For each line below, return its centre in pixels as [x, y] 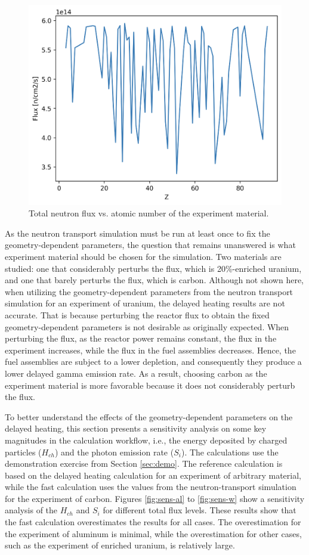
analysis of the [31, 510]
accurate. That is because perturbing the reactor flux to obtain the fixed [137, 314]
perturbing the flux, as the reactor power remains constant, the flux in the [141, 338]
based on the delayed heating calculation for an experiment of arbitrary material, [153, 475]
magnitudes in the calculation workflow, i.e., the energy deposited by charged [146, 440]
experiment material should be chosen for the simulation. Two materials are [143, 256]
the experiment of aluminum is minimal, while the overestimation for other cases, [153, 533]
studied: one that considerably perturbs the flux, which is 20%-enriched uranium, [153, 268]
